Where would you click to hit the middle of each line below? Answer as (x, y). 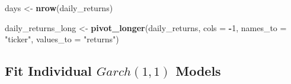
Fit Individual (48, 71)
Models (198, 71)
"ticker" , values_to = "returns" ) (62, 39)
